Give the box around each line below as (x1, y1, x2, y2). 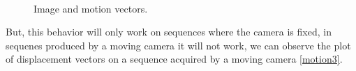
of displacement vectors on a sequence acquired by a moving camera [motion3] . (6, 52, 343, 66)
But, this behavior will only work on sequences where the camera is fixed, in (6, 24, 332, 39)
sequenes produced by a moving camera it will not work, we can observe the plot (6, 38, 351, 52)
